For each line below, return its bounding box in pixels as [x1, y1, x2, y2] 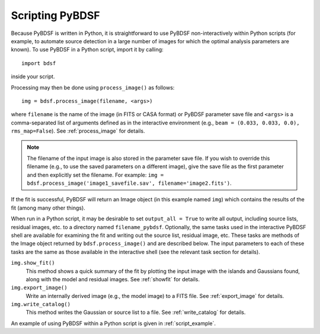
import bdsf [21, 60, 56, 66]
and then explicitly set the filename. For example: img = [27, 171, 164, 178]
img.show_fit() [11, 259, 56, 266]
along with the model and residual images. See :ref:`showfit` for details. [25, 275, 200, 282]
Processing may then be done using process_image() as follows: [11, 83, 175, 91]
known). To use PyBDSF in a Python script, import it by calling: [11, 46, 164, 53]
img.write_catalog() [11, 301, 71, 308]
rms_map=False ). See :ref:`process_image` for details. [11, 127, 145, 134]
